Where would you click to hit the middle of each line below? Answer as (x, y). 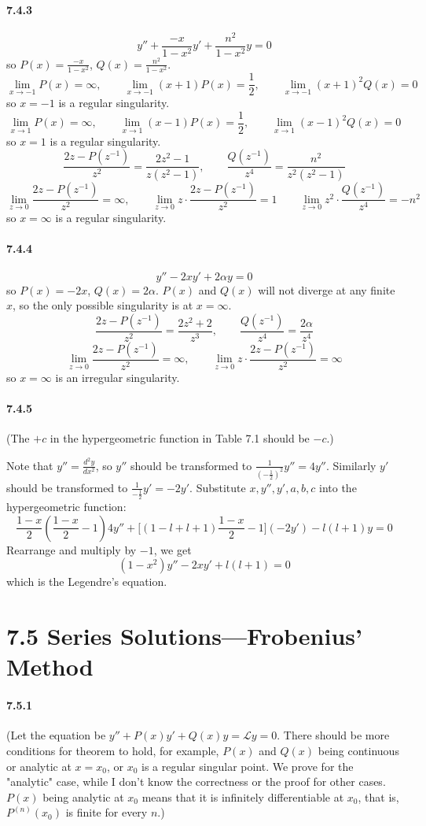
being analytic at (83, 796)
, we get (173, 549)
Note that (30, 465)
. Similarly (351, 465)
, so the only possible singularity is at (103, 305)
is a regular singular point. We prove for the (248, 766)
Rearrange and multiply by (72, 549)
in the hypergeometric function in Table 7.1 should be (180, 438)
